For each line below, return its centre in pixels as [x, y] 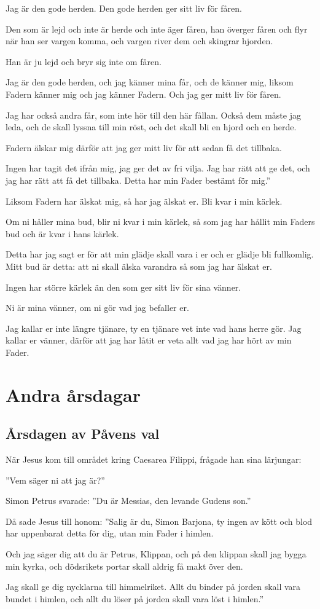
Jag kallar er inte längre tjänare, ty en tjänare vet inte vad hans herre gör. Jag [154, 328]
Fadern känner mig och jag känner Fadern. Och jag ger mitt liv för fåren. [143, 94]
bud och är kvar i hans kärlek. [62, 233]
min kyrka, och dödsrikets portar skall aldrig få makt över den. [124, 566]
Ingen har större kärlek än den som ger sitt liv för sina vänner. [123, 287]
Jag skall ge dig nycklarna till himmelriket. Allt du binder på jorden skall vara [153, 587]
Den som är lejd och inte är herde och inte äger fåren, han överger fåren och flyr [157, 29]
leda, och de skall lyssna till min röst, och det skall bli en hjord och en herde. [151, 127]
